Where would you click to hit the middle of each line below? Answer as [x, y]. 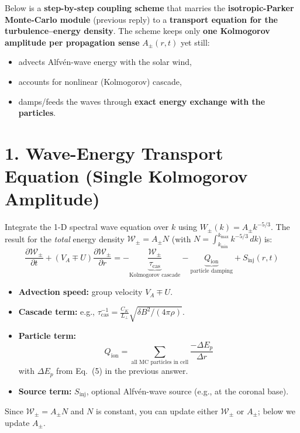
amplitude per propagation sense [72, 42]
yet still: [195, 42]
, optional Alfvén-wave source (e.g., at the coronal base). [187, 391]
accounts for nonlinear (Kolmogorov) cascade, [100, 81]
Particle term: [47, 336]
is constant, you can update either [157, 411]
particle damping [211, 271]
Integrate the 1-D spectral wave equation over [87, 227]
